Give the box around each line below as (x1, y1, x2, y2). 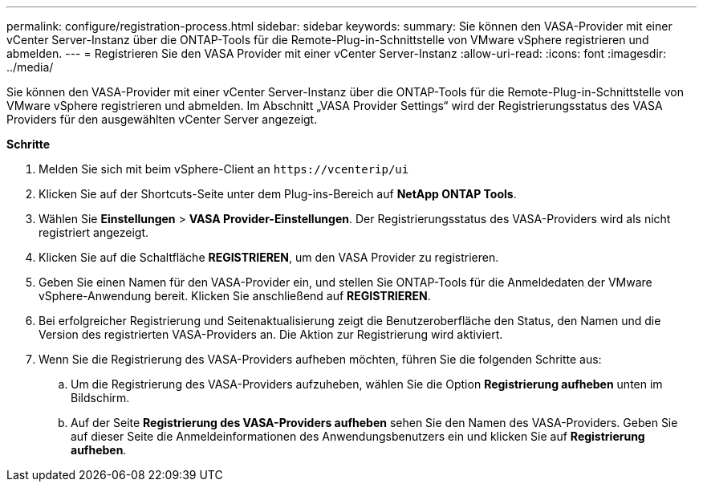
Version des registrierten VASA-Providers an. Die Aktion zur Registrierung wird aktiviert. (39, 327, 503, 341)
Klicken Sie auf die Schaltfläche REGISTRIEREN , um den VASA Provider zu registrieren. (39, 250, 499, 264)
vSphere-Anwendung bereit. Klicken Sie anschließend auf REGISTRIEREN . (39, 289, 431, 303)
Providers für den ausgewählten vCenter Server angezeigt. (6, 112, 318, 126)
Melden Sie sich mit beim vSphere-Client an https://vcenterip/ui (39, 162, 409, 176)
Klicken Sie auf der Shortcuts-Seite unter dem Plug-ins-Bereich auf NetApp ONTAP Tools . (39, 187, 517, 201)
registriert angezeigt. (39, 226, 149, 239)
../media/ (6, 60, 54, 74)
